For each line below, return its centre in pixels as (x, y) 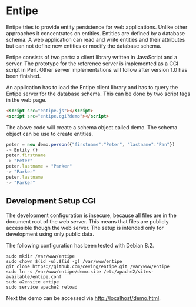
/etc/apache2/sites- (129, 272)
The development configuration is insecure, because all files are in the (91, 215)
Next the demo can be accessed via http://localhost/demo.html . (83, 298)
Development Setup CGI (51, 201)
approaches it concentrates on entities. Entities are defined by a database (96, 33)
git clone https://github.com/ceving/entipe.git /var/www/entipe (88, 266)
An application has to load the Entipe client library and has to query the (92, 87)
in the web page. (26, 100)
